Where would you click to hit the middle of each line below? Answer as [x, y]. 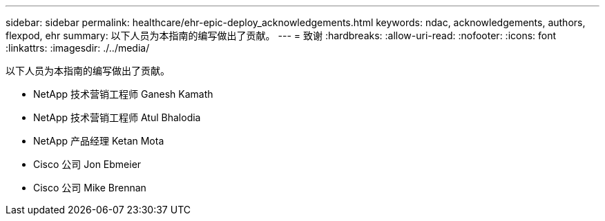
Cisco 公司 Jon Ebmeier [87, 164]
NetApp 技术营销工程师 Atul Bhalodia [117, 117]
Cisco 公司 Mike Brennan [90, 188]
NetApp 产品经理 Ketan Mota [99, 141]
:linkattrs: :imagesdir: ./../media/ [78, 48]
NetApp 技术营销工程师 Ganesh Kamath [123, 94]
